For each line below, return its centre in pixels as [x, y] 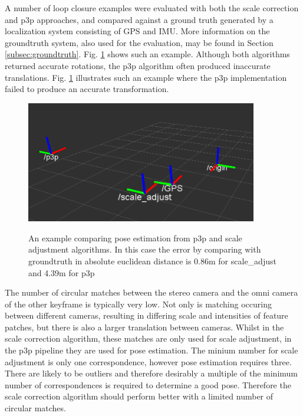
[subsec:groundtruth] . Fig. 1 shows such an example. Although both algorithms [147, 54]
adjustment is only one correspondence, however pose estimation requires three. [148, 361]
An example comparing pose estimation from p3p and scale [135, 238]
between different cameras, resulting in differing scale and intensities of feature [146, 315]
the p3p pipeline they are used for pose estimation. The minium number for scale [151, 350]
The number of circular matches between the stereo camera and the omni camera [151, 292]
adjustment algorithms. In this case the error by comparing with [145, 249]
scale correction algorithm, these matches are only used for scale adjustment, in [148, 338]
